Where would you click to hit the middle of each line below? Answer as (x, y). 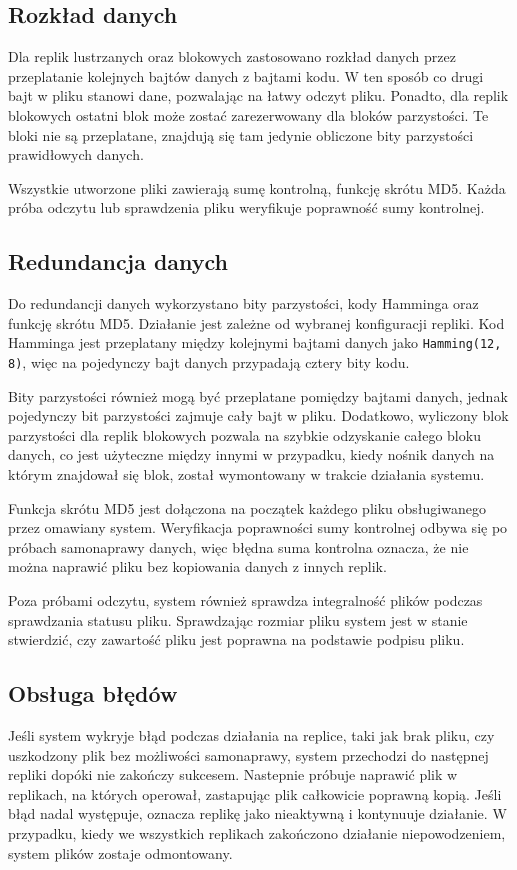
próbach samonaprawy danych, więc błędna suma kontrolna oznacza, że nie (238, 546)
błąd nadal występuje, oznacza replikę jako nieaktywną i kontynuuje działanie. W (257, 813)
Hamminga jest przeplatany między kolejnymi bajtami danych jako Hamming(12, (255, 342)
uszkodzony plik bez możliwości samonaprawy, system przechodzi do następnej (248, 754)
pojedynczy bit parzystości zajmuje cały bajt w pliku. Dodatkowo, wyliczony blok (258, 415)
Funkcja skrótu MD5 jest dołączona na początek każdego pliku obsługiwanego (247, 507)
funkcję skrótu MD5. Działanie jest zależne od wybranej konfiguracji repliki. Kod (256, 322)
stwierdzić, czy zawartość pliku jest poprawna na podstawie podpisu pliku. (236, 639)
